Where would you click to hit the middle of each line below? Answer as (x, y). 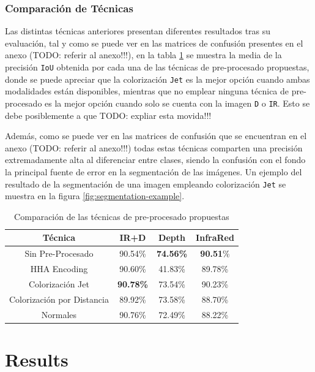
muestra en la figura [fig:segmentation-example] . (95, 196)
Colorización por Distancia (59, 299)
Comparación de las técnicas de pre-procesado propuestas (122, 216)
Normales (59, 314)
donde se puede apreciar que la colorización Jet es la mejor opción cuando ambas (157, 79)
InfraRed (215, 237)
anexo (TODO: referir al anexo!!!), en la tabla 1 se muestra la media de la (143, 55)
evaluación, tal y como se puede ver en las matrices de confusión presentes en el (154, 43)
